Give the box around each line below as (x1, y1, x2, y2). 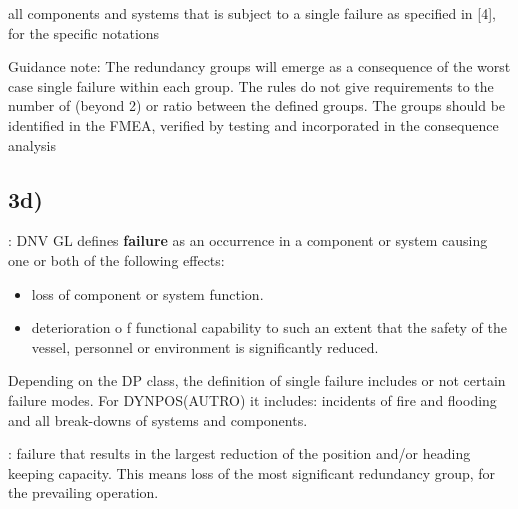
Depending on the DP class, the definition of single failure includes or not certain (8, 370, 506, 391)
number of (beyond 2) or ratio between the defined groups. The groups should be (8, 95, 506, 116)
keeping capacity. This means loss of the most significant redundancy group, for (8, 462, 496, 483)
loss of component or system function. (31, 283, 264, 304)
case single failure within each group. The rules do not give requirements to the (8, 75, 494, 96)
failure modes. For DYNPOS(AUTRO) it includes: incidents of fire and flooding (8, 389, 497, 410)
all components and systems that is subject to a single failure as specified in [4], (8, 3, 496, 23)
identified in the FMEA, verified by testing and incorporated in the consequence (8, 114, 499, 135)
